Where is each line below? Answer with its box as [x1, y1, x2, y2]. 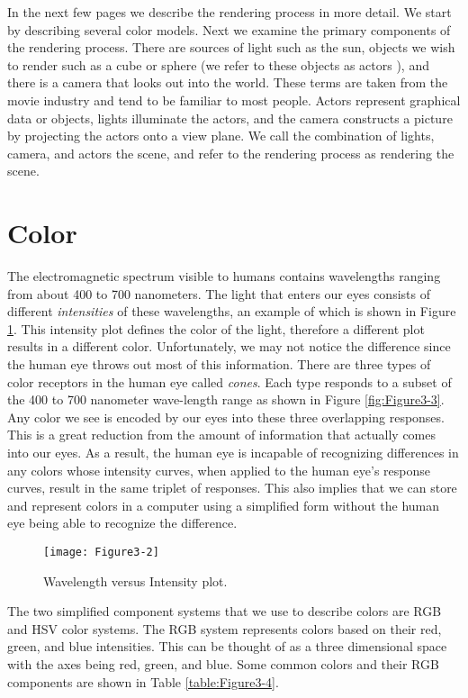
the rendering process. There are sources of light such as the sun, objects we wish [7, 38, 455, 57]
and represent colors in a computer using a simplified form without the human [7, 495, 440, 514]
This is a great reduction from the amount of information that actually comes [7, 425, 436, 444]
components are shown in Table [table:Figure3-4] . [7, 672, 279, 691]
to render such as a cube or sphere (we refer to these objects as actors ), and [7, 55, 429, 74]
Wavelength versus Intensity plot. [43, 571, 228, 590]
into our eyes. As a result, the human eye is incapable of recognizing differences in [7, 443, 459, 461]
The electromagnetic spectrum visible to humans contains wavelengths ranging [7, 267, 441, 286]
